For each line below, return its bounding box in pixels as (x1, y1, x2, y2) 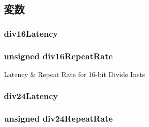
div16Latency (4, 27, 58, 39)
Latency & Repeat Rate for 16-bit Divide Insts (4, 69, 145, 79)
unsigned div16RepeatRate (4, 50, 113, 62)
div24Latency (4, 90, 58, 102)
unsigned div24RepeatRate (4, 112, 113, 125)
